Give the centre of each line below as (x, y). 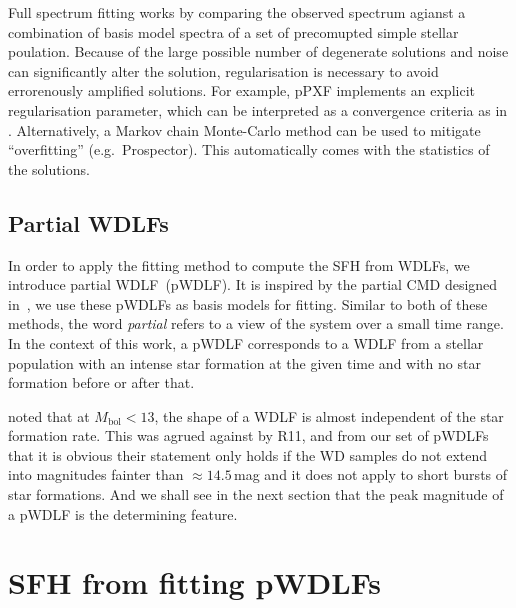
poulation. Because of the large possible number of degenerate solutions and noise (258, 51)
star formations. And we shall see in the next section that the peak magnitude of (256, 494)
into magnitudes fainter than (96, 474)
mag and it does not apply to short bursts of (371, 474)
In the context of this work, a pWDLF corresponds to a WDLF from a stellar (246, 342)
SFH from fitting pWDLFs (194, 582)
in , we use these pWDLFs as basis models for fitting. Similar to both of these (248, 303)
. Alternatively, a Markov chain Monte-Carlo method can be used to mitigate (244, 129)
